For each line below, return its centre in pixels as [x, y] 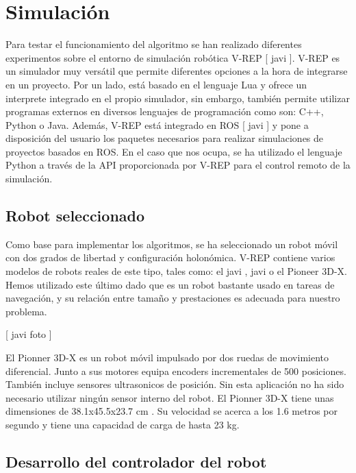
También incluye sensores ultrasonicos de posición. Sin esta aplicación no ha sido [175, 384]
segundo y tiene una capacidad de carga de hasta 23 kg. [123, 424]
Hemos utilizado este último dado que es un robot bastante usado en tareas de [170, 284]
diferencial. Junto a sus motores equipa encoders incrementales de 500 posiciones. [176, 371]
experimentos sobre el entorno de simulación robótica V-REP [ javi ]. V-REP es [173, 57]
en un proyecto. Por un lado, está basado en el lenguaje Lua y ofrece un [156, 84]
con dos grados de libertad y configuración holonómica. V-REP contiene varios [170, 257]
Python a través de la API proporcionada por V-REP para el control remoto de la [178, 165]
